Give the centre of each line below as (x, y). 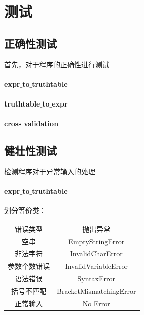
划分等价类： (25, 210)
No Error (96, 303)
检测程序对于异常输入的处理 (50, 171)
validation (41, 123)
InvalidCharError (96, 253)
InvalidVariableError (96, 266)
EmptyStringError (97, 241)
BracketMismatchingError (97, 291)
